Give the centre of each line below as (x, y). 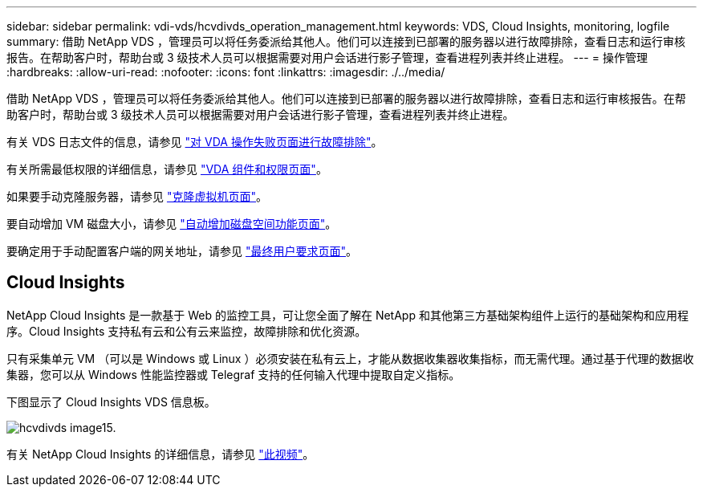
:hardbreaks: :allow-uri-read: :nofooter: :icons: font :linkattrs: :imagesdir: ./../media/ (226, 72)
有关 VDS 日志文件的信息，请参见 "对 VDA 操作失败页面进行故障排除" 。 (195, 142)
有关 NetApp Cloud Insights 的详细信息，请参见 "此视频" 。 (161, 454)
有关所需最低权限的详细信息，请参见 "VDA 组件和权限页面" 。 (167, 169)
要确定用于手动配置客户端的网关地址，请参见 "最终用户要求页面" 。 (182, 251)
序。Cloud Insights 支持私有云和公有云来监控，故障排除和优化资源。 (187, 331)
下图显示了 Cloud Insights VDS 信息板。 (111, 401)
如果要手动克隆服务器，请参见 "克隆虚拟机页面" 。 (137, 196)
